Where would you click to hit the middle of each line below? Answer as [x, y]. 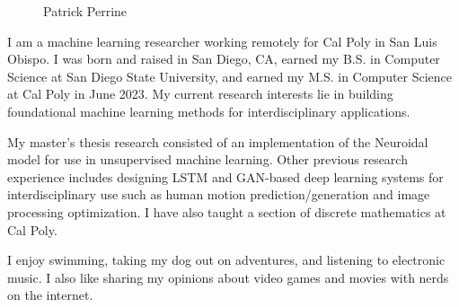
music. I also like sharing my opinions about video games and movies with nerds [228, 277]
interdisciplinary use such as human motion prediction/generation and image [219, 194]
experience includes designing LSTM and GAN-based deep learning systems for [225, 176]
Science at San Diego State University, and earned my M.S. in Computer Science [230, 76]
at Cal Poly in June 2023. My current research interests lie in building [200, 94]
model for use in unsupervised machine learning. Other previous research [207, 159]
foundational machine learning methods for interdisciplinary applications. [209, 111]
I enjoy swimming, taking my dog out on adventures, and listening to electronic [226, 260]
